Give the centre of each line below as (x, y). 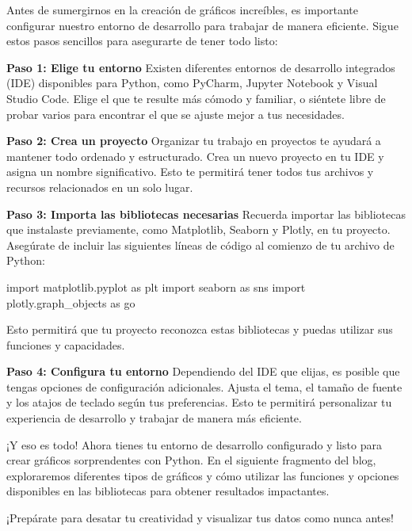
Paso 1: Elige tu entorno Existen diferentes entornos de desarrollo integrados (201, 67)
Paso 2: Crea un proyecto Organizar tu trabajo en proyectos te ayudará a (194, 141)
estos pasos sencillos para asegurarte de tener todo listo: (142, 41)
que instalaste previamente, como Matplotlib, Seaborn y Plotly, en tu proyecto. (198, 229)
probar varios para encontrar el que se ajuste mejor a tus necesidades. (175, 114)
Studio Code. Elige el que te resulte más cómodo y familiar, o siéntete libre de (196, 98)
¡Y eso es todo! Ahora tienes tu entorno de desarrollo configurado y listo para (194, 444)
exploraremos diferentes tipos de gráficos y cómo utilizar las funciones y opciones (203, 475)
